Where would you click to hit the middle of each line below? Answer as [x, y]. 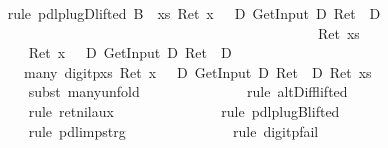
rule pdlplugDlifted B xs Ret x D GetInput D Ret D [194, 13]
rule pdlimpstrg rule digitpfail [173, 130]
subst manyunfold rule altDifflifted [188, 91]
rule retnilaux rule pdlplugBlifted [184, 110]
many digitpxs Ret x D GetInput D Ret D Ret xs [197, 71]
